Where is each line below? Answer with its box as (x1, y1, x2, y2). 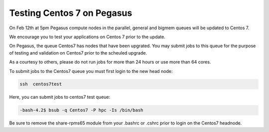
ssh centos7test (19, 81, 62, 87)
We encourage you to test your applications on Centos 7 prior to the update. (9, 34, 165, 40)
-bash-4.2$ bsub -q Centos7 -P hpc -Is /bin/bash (19, 107, 143, 113)
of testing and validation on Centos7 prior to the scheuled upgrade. (9, 50, 147, 56)
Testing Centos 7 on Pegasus (9, 7, 133, 18)
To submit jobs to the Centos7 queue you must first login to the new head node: (9, 68, 173, 74)
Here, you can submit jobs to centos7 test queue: (9, 94, 111, 100)
